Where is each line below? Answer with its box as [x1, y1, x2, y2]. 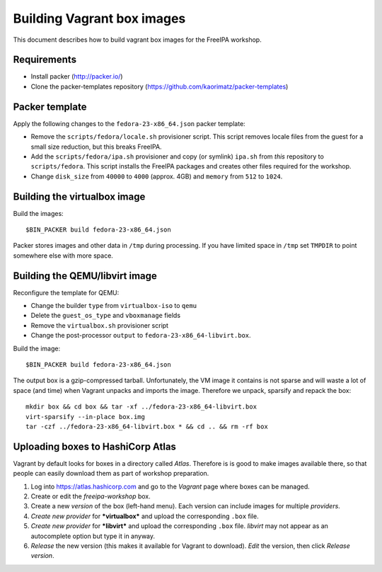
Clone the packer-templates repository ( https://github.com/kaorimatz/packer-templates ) [30, 82, 289, 91]
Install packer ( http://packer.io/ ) [30, 72, 123, 81]
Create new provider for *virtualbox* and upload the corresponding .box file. [30, 512, 259, 520]
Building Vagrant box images [13, 11, 186, 26]
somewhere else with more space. [13, 251, 113, 260]
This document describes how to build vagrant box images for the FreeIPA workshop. [13, 35, 262, 44]
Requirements [13, 54, 77, 66]
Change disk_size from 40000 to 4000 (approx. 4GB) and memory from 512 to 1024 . [30, 172, 283, 181]
